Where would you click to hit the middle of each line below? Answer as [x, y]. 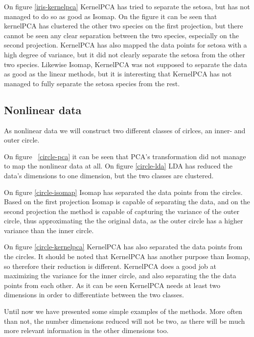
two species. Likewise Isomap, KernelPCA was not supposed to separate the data [126, 64]
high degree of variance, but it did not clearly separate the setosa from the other [125, 54]
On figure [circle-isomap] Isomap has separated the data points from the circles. [123, 192]
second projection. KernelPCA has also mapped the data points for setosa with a [126, 45]
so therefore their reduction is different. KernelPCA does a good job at [110, 266]
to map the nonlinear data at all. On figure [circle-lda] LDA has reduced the [118, 166]
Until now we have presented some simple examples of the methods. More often [123, 311]
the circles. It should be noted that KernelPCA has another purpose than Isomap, [127, 256]
